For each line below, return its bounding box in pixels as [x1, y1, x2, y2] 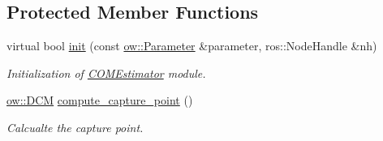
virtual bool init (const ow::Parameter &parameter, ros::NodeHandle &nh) [6, 37, 377, 54]
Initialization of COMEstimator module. [6, 64, 206, 81]
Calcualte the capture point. [6, 118, 144, 135]
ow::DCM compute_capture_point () [6, 92, 193, 109]
